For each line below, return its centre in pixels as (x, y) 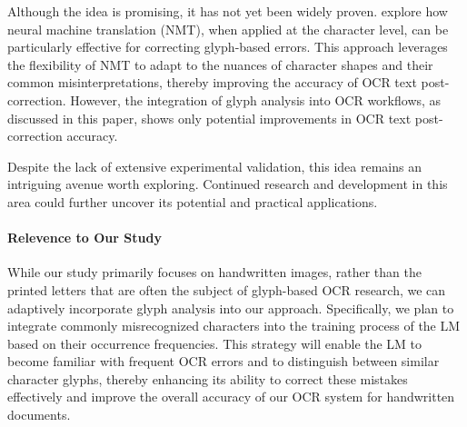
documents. (39, 415)
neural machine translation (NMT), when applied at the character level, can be (228, 29)
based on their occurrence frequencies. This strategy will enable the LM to (215, 343)
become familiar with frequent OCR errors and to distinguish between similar (224, 361)
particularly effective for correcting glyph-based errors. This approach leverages (228, 47)
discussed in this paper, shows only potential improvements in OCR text (209, 118)
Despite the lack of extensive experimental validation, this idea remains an (214, 166)
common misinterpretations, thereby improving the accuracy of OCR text (212, 82)
